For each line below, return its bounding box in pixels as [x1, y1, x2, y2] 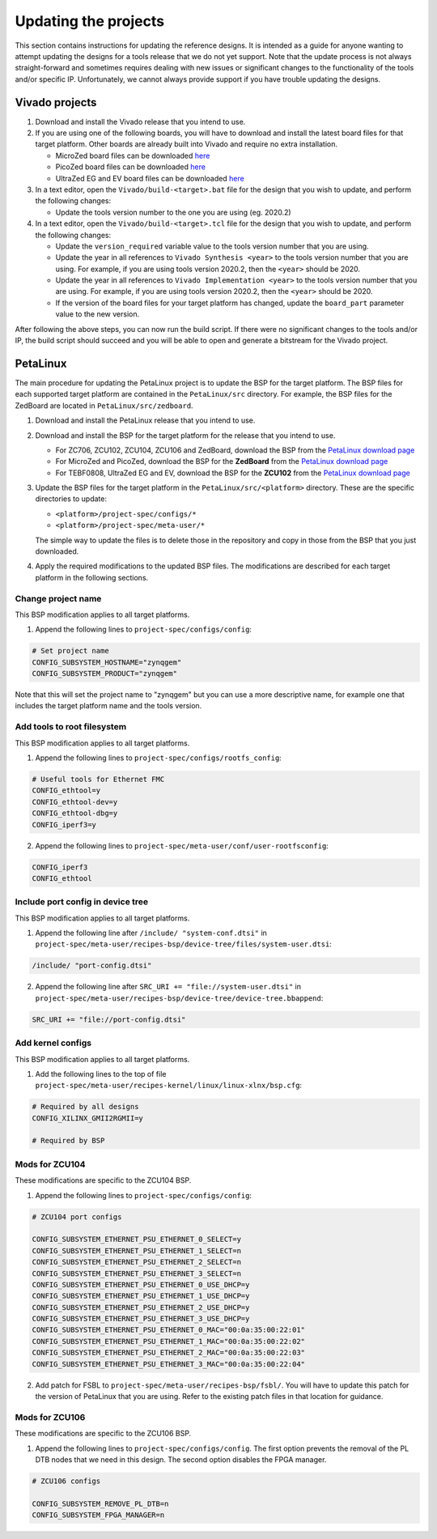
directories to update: [35, 494, 107, 504]
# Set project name [32, 646, 109, 656]
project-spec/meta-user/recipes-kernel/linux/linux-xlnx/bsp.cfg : [35, 1081, 303, 1090]
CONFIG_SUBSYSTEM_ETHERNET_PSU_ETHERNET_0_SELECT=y [32, 1235, 242, 1244]
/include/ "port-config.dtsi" [32, 961, 152, 971]
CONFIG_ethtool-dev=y [32, 797, 118, 806]
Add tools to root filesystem [15, 721, 127, 733]
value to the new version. [55, 309, 140, 319]
